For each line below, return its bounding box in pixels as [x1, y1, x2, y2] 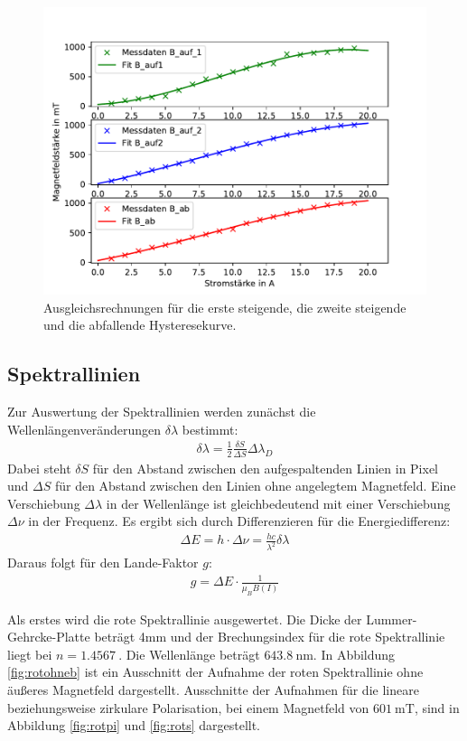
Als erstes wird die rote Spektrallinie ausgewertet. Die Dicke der [7, 609, 362, 628]
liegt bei [7, 644, 52, 663]
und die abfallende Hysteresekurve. [43, 315, 237, 334]
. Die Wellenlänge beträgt [118, 644, 260, 663]
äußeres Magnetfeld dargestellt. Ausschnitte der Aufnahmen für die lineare [7, 680, 419, 699]
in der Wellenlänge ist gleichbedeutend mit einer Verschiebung [106, 493, 451, 512]
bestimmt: [182, 419, 238, 438]
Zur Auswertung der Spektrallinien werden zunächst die [7, 401, 316, 420]
